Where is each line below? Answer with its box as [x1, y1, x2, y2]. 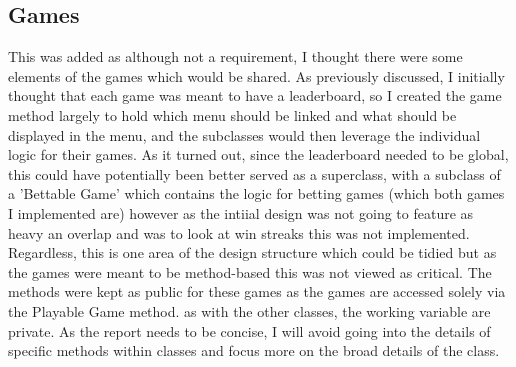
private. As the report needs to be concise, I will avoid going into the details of [8, 320, 491, 341]
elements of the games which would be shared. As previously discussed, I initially [8, 65, 505, 86]
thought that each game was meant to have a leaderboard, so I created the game [8, 85, 502, 106]
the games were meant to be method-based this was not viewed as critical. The [8, 261, 492, 282]
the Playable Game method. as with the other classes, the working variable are [8, 300, 491, 321]
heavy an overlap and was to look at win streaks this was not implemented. [8, 222, 470, 243]
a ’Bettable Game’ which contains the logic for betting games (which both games [8, 183, 505, 204]
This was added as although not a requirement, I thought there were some [8, 46, 463, 67]
